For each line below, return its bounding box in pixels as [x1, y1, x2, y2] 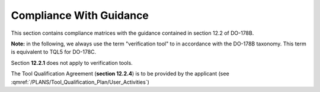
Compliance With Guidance [11, 9, 149, 22]
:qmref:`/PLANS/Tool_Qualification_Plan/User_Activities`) [11, 78, 149, 86]
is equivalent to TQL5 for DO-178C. [11, 48, 97, 55]
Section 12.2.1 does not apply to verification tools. [11, 59, 133, 66]
